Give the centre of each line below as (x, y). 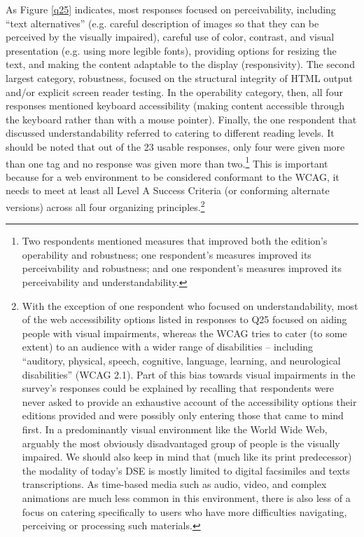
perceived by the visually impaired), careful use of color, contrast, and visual (170, 37)
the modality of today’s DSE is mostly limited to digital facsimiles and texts (186, 470)
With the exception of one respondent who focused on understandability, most (190, 305)
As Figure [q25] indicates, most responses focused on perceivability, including (171, 9)
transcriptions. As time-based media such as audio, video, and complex (174, 484)
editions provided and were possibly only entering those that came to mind (183, 415)
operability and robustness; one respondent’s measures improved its (167, 254)
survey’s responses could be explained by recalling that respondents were (178, 388)
